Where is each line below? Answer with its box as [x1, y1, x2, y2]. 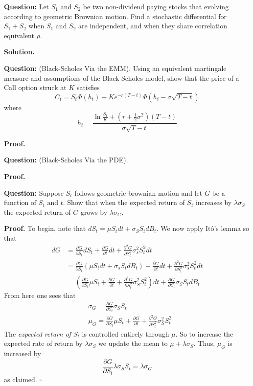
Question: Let [4, 1, 49, 11]
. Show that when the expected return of [63, 197, 185, 207]
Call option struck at [4, 82, 67, 92]
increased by [4, 348, 41, 358]
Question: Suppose [4, 187, 64, 198]
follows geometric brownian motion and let [74, 187, 203, 198]
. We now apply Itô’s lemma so [156, 223, 250, 233]
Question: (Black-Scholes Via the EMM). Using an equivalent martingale [4, 63, 227, 73]
